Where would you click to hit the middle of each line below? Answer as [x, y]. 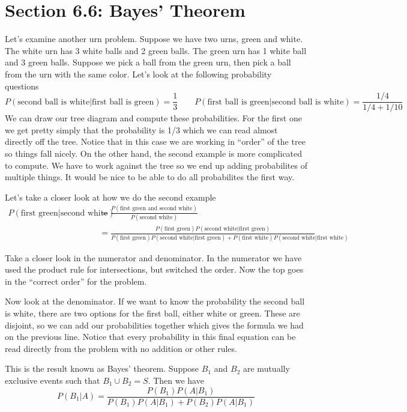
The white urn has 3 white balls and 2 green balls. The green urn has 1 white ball [156, 50]
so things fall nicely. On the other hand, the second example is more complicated [154, 153]
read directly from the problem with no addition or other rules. [121, 348]
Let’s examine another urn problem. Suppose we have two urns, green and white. [154, 39]
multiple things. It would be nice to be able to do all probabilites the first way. [150, 177]
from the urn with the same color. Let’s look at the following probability [138, 74]
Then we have [179, 380]
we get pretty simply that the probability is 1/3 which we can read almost [141, 129]
